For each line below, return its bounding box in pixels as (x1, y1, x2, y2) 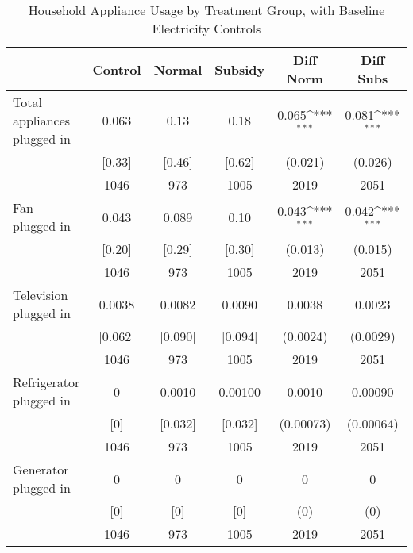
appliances (13, 111, 71, 129)
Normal (153, 60, 203, 79)
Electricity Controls (152, 19, 261, 37)
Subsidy (214, 60, 265, 79)
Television (13, 286, 68, 304)
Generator (13, 460, 69, 478)
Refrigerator (13, 373, 80, 391)
